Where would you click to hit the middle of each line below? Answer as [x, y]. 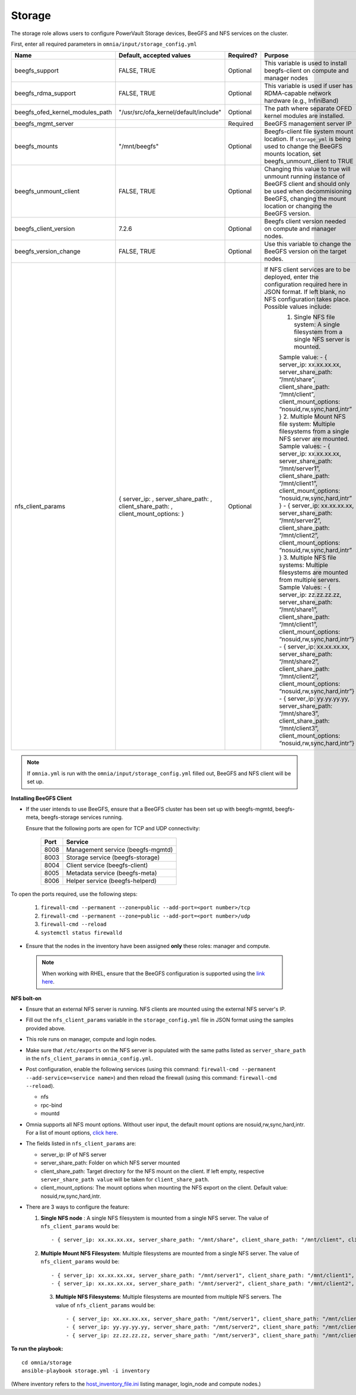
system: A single [317, 325]
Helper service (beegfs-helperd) [111, 881]
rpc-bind [51, 1105]
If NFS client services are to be [307, 270]
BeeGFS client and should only [307, 184]
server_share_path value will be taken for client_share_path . [125, 1179]
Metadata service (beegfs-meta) [112, 873]
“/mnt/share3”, [299, 714]
